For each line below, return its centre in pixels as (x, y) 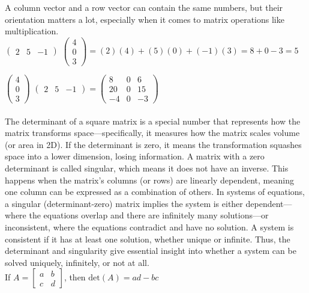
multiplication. (32, 31)
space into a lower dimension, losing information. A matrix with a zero (135, 156)
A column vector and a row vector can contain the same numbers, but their (144, 7)
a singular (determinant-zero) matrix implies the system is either (124, 203)
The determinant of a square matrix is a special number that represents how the (153, 121)
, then (75, 277)
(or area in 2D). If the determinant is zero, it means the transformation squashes (153, 144)
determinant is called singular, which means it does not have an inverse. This (147, 168)
